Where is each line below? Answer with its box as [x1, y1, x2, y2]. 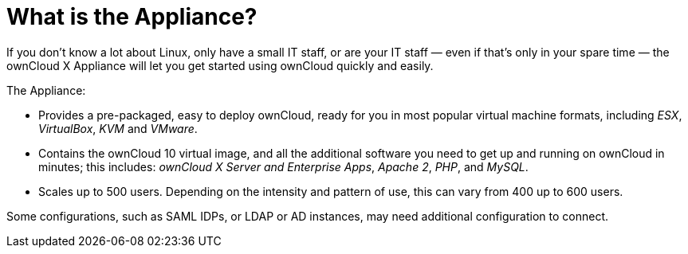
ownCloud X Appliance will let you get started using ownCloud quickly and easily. [6, 58, 434, 72]
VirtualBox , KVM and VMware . [38, 121, 198, 135]
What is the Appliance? [6, 3, 258, 30]
